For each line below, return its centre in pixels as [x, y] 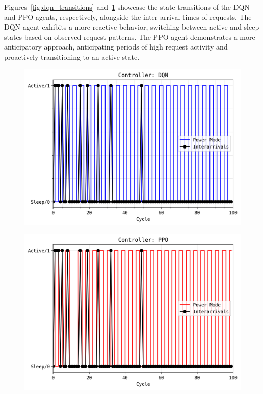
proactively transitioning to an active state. [72, 56]
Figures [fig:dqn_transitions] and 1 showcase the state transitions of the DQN [127, 7]
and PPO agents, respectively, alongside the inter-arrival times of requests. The [128, 17]
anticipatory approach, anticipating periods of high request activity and [116, 47]
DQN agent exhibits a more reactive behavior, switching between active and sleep [132, 27]
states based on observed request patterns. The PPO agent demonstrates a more [130, 36]
